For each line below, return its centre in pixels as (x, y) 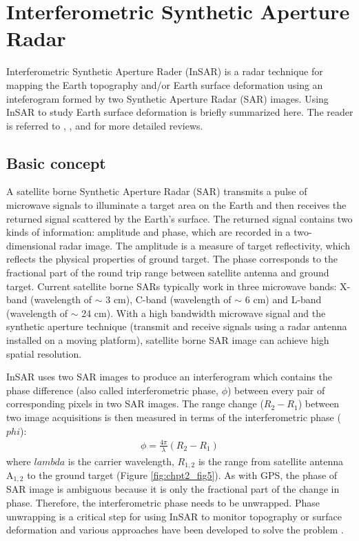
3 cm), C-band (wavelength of (168, 299)
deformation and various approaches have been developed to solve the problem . (175, 530)
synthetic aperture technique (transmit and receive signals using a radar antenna (177, 326)
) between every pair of (276, 390)
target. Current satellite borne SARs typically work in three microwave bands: (172, 286)
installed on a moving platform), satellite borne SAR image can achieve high (168, 340)
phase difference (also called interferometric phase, (112, 390)
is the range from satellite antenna (271, 461)
